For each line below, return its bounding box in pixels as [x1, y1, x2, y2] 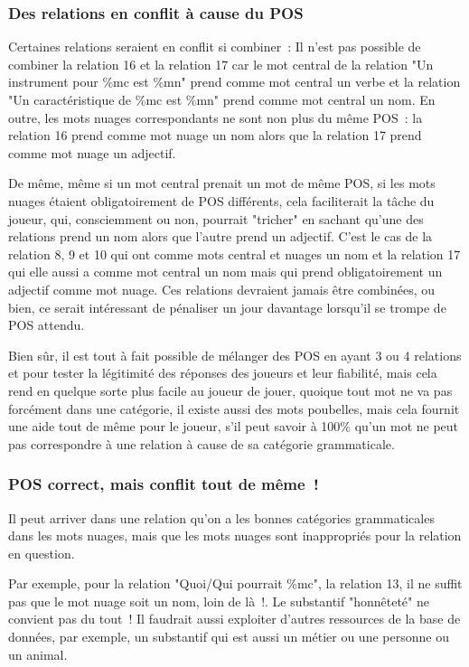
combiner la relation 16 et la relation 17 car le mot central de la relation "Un [8, 54, 434, 73]
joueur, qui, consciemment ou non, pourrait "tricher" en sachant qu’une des [8, 209, 424, 228]
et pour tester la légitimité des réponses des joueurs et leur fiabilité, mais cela [8, 363, 437, 382]
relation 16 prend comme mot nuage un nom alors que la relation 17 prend [8, 126, 422, 145]
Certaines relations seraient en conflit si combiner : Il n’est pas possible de [8, 37, 421, 56]
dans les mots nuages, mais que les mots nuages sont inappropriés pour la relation [8, 526, 462, 545]
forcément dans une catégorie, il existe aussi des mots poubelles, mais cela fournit [8, 399, 460, 418]
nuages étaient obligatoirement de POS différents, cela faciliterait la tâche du [8, 191, 435, 210]
